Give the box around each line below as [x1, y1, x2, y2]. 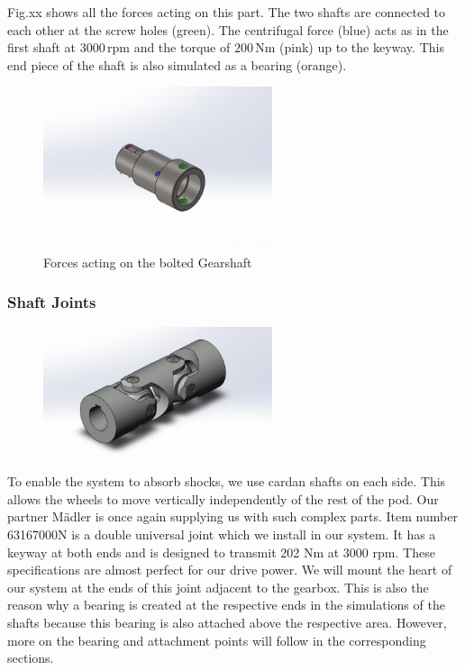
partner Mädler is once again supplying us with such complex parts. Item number [7, 507, 458, 526]
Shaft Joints [7, 291, 96, 313]
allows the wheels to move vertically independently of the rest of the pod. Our [7, 489, 439, 508]
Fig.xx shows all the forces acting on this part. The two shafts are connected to [7, 3, 446, 21]
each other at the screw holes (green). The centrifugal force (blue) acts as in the [7, 20, 449, 39]
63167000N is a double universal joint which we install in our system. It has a [7, 525, 436, 544]
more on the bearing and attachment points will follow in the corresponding [7, 630, 426, 649]
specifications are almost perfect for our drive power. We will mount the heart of [7, 560, 452, 579]
